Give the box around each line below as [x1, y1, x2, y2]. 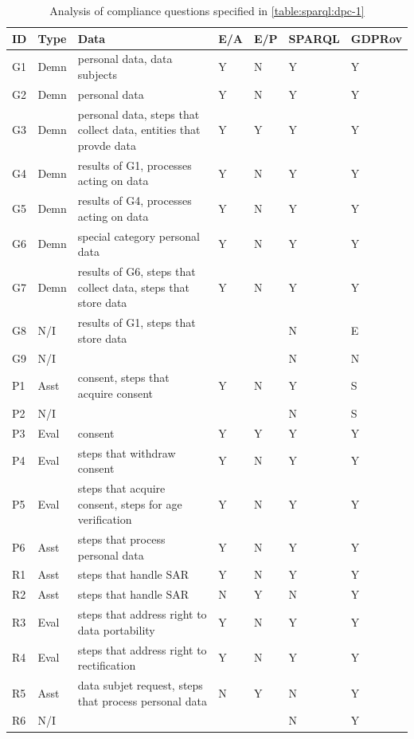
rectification [77, 657, 136, 674]
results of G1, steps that [77, 314, 196, 331]
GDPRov [350, 29, 402, 46]
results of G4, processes [77, 192, 192, 209]
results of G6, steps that [77, 263, 196, 280]
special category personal [77, 227, 200, 244]
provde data [77, 136, 136, 153]
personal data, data [77, 50, 173, 67]
